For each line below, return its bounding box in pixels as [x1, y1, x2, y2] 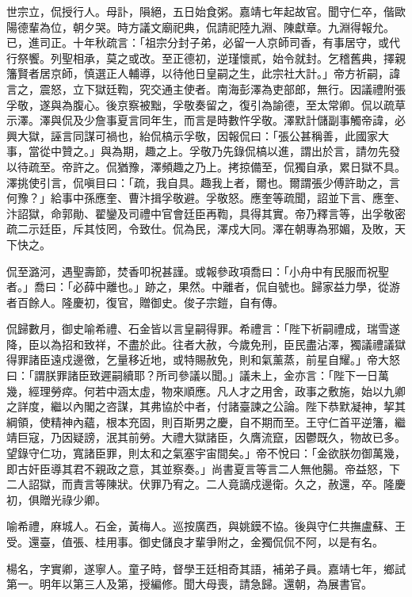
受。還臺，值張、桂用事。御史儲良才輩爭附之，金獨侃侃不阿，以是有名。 [6, 534, 383, 549]
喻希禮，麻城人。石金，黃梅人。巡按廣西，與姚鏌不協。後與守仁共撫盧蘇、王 [6, 518, 406, 534]
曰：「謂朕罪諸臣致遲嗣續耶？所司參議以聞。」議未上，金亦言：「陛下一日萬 [6, 367, 389, 384]
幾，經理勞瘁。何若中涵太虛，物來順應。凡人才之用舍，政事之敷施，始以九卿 [6, 382, 406, 399]
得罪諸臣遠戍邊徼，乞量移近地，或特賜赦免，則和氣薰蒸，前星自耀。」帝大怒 [6, 351, 400, 368]
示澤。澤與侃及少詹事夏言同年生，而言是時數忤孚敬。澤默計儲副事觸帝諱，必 [6, 112, 406, 128]
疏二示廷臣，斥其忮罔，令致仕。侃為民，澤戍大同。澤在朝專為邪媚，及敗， [6, 220, 395, 237]
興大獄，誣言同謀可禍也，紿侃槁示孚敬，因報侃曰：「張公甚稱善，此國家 [6, 127, 378, 144]
